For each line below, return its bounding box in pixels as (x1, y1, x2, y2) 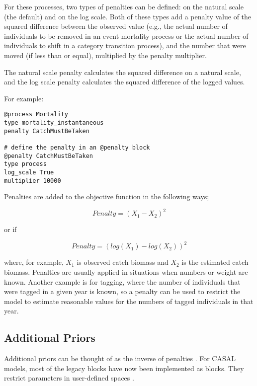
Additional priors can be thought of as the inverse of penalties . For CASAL (4, 353, 236, 364)
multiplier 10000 (4, 177, 61, 184)
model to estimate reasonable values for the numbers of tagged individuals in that (4, 296, 254, 306)
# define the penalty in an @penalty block (4, 144, 150, 151)
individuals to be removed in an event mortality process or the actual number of (4, 30, 249, 41)
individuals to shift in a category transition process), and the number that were (4, 40, 246, 51)
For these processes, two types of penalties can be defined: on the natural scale (4, 1, 244, 11)
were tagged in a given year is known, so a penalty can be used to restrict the (4, 286, 241, 297)
